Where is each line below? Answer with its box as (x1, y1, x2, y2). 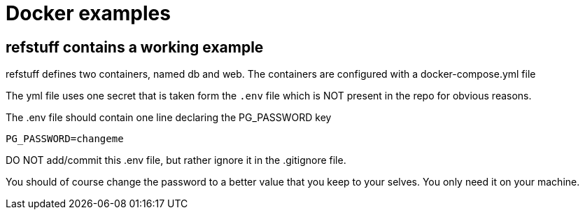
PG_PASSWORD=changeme (6, 133, 124, 145)
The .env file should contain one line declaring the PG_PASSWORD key (6, 111, 332, 124)
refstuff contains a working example (6, 38, 264, 56)
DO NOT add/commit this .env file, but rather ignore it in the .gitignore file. (6, 154, 346, 167)
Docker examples (6, 1, 171, 25)
